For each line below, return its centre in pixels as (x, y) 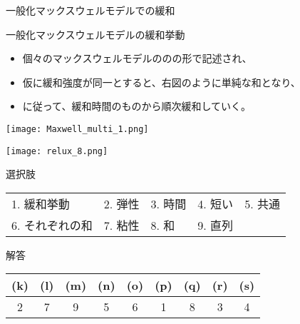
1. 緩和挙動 (41, 203)
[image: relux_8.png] (57, 151)
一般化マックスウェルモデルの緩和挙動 (95, 34)
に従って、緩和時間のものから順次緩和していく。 (136, 106)
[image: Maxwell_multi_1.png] (77, 129)
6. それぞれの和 (52, 225)
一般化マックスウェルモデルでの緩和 (90, 10)
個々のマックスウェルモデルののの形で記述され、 (137, 58)
